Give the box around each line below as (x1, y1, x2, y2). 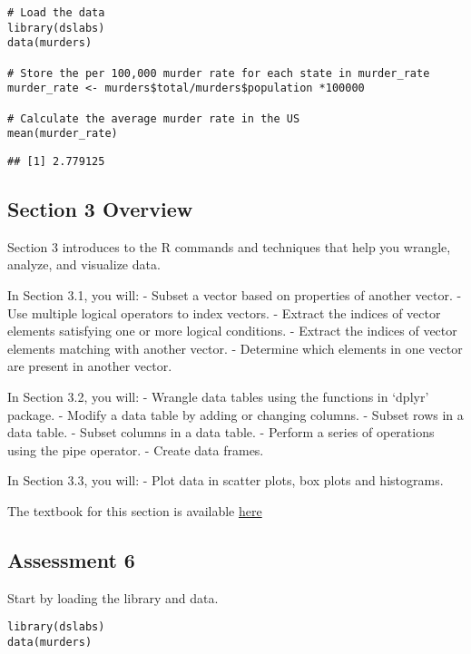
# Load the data (7, 6, 105, 19)
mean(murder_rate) (7, 127, 118, 141)
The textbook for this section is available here (7, 501, 262, 520)
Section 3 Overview (7, 194, 193, 222)
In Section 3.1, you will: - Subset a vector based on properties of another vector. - (7, 285, 462, 304)
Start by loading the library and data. (7, 588, 219, 607)
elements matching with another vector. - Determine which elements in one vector (7, 338, 463, 357)
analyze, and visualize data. (7, 255, 161, 274)
